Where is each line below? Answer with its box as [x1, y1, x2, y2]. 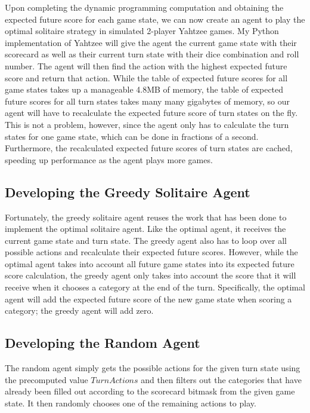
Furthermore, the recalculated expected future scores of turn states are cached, [5, 142, 293, 154]
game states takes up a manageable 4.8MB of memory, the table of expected [5, 83, 284, 96]
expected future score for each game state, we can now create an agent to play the [5, 13, 305, 25]
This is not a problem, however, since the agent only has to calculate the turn [5, 118, 289, 130]
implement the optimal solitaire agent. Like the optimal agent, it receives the [5, 222, 286, 235]
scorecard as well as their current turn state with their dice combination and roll [5, 48, 299, 60]
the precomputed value [5, 373, 88, 386]
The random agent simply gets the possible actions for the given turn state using [5, 362, 300, 374]
